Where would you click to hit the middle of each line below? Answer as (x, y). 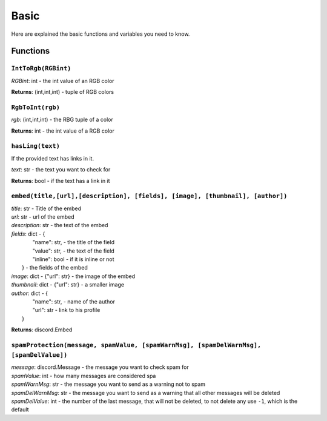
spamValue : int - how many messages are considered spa (84, 376)
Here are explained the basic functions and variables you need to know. (101, 34)
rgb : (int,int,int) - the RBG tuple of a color (62, 120)
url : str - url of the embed (43, 217)
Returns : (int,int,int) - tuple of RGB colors (63, 92)
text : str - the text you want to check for (61, 170)
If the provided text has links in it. (52, 158)
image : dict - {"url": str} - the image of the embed (73, 276)
